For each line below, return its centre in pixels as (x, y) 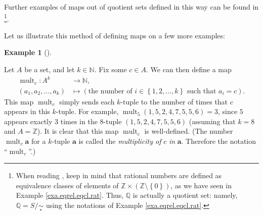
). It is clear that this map (78, 131)
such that (202, 91)
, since (228, 111)
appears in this (27, 111)
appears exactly (28, 121)
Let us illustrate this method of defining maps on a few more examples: (115, 35)
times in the (79, 121)
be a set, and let (50, 69)
